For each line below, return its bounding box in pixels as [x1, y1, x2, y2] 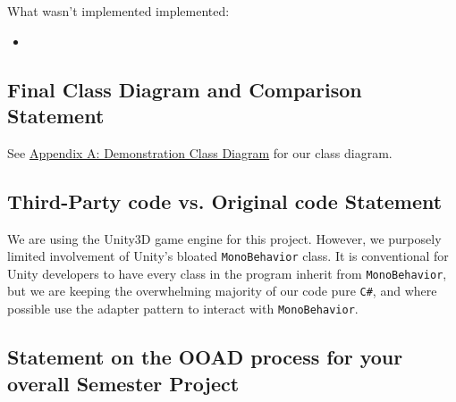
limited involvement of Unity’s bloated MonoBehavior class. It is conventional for [7, 247, 449, 265]
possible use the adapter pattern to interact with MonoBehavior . [7, 299, 359, 318]
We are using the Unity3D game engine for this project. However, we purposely [7, 229, 442, 247]
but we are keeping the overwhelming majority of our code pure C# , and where [7, 281, 437, 300]
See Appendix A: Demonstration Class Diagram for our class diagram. [7, 143, 393, 162]
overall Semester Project [7, 369, 240, 397]
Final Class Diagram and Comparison [7, 75, 362, 103]
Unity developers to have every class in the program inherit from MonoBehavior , [7, 264, 447, 282]
